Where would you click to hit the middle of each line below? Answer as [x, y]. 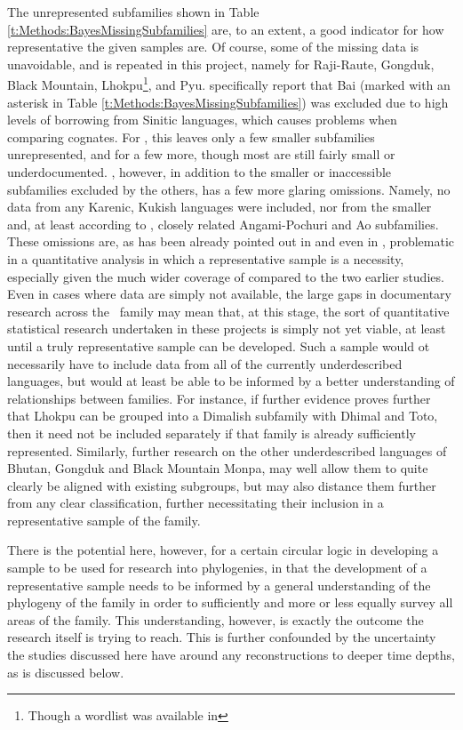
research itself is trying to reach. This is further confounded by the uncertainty [222, 637]
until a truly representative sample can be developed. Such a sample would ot [219, 345]
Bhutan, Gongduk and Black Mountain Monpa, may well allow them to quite [218, 468]
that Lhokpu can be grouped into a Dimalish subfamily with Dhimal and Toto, [223, 416]
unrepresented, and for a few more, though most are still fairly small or [201, 154]
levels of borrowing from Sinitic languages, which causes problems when [202, 120]
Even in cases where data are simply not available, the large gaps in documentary [229, 294]
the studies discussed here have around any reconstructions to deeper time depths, [231, 655]
